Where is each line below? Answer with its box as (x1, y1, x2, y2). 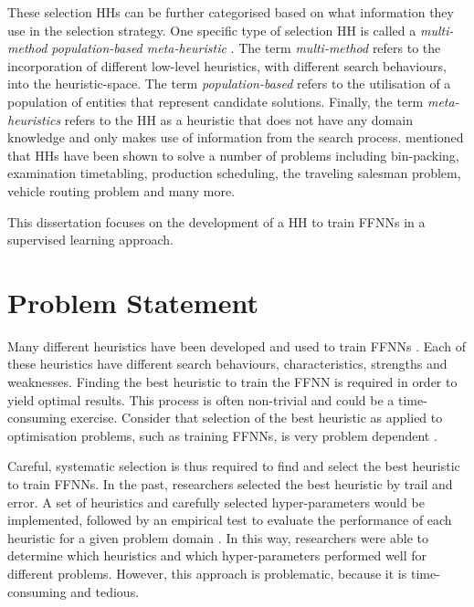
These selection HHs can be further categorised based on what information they (7, 3, 454, 21)
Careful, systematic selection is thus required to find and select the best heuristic (7, 456, 460, 476)
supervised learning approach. (7, 230, 174, 249)
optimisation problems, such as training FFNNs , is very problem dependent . (7, 425, 437, 445)
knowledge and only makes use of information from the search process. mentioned (7, 128, 464, 147)
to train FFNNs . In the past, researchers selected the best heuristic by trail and (7, 475, 453, 493)
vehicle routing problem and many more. (7, 181, 236, 200)
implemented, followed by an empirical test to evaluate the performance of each (7, 510, 452, 529)
